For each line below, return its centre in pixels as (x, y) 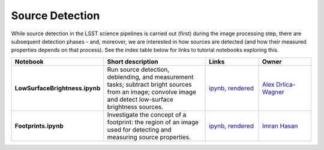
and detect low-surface (140, 99)
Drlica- (286, 84)
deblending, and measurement (150, 76)
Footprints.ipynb (39, 125)
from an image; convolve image (151, 91)
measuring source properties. (149, 137)
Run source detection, (138, 69)
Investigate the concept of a (147, 115)
